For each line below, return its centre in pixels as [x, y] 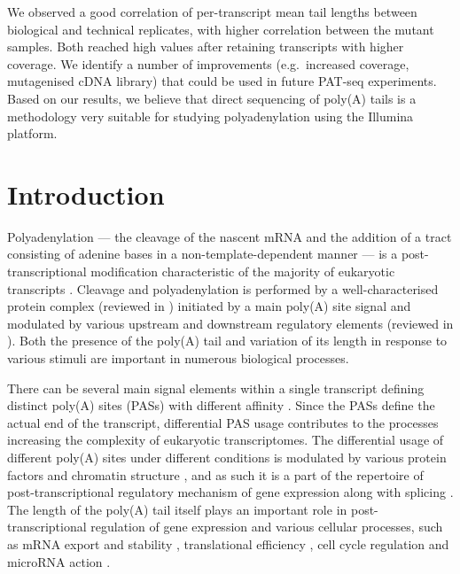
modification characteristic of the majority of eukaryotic [243, 271]
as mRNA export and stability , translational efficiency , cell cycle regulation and [228, 543]
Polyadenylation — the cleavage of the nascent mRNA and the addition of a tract [230, 236]
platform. [32, 133]
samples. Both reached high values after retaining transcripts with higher [206, 47]
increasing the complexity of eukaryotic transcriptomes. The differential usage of [226, 440]
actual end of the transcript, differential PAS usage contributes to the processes [223, 422]
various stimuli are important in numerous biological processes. [178, 358]
